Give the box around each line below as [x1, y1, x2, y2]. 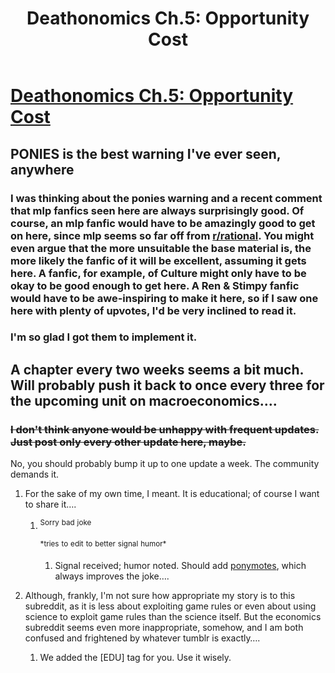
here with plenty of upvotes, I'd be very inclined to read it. [10, 303, 297, 317]
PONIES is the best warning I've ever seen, [10, 145, 282, 162]
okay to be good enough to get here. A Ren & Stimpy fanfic [10, 278, 300, 292]
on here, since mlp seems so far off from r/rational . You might [10, 228, 315, 242]
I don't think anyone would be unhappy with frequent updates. [10, 422, 320, 436]
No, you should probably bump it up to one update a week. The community [10, 458, 320, 470]
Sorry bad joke [39, 518, 92, 528]
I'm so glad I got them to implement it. [10, 330, 198, 344]
